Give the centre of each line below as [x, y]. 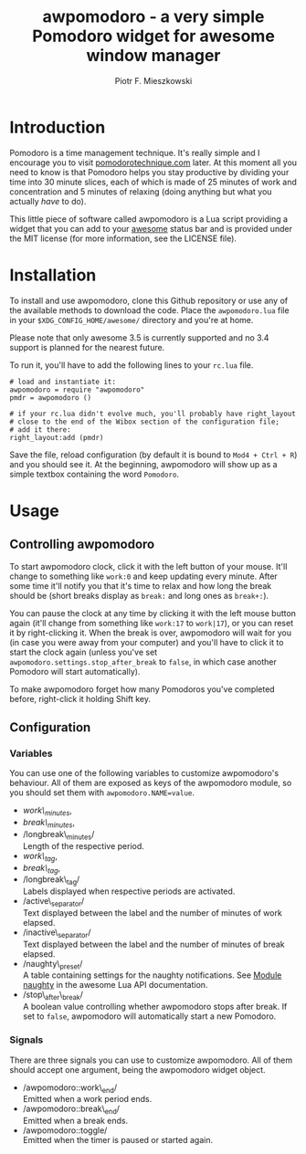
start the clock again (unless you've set [84, 652]
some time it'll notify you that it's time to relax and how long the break [141, 585]
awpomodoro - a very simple [153, 17]
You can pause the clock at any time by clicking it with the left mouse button [153, 613]
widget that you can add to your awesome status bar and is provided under [151, 228]
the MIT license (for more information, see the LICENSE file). [123, 238]
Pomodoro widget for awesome [153, 36]
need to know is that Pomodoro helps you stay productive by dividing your [149, 172]
